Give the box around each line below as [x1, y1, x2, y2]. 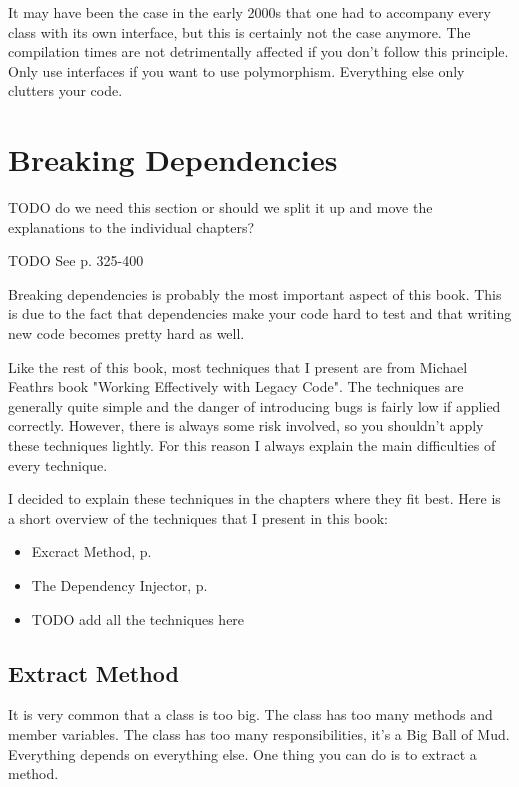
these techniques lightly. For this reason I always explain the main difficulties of [8, 435, 496, 456]
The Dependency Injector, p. [31, 575, 208, 595]
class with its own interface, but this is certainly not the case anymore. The [8, 21, 471, 42]
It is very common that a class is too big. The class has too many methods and [8, 704, 493, 725]
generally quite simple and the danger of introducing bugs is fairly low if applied [8, 395, 501, 416]
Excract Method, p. [31, 541, 152, 562]
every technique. [8, 454, 108, 475]
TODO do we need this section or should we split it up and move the [8, 197, 433, 218]
